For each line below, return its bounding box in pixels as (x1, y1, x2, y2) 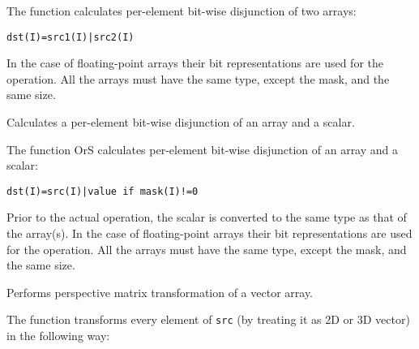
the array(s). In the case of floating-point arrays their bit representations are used (6, 225, 413, 242)
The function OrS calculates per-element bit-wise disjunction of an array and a (6, 140, 399, 157)
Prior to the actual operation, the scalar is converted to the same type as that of (6, 209, 407, 226)
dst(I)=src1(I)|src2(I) (6, 31, 135, 43)
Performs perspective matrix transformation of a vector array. (6, 283, 314, 300)
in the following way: (6, 327, 110, 344)
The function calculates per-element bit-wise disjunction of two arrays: (6, 2, 357, 19)
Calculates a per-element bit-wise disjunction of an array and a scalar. (6, 114, 355, 131)
